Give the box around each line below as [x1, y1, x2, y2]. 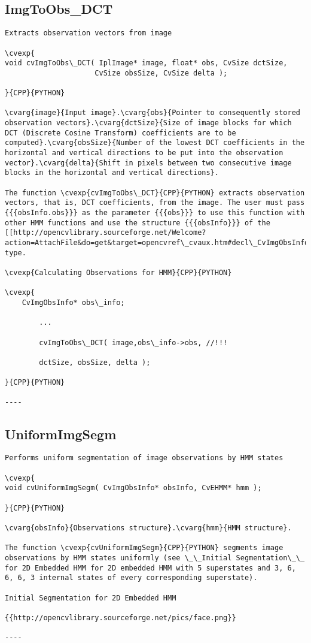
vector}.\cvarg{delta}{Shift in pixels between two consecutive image [5, 158, 292, 167]
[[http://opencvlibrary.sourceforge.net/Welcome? [5, 228, 206, 237]
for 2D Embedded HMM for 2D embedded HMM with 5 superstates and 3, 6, [5, 563, 296, 572]
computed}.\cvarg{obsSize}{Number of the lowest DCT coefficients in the [5, 138, 305, 147]
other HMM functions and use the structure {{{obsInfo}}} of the [5, 218, 270, 227]
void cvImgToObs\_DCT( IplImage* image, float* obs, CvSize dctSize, [5, 59, 288, 68]
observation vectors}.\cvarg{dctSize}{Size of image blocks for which [5, 119, 292, 128]
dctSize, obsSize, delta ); [39, 358, 151, 367]
